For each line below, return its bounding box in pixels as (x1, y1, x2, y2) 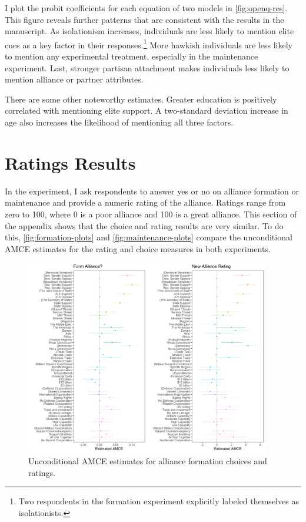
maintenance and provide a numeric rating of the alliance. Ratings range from (5, 196, 286, 209)
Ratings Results (5, 150, 136, 174)
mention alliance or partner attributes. (5, 73, 144, 85)
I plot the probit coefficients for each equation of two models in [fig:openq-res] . (5, 2, 288, 14)
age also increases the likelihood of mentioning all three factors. (5, 116, 234, 128)
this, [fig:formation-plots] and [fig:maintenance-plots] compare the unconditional (5, 231, 292, 243)
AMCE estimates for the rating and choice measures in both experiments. (5, 242, 271, 255)
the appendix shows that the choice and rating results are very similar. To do (5, 219, 284, 232)
